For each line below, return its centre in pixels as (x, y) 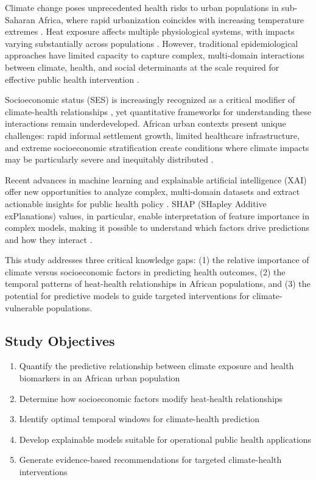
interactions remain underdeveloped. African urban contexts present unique (146, 123)
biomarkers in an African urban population (100, 378)
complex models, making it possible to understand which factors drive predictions (157, 228)
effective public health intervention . (72, 79)
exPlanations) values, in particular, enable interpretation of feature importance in (157, 215)
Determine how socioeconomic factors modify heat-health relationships (151, 398)
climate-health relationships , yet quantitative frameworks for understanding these (158, 111)
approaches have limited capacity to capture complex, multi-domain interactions (155, 55)
